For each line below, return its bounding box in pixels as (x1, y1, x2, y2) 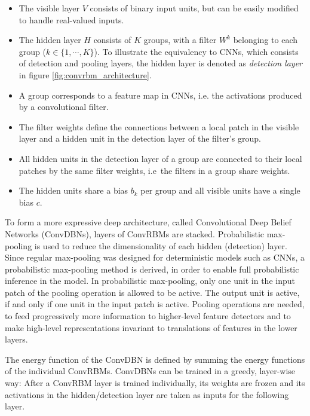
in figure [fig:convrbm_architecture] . (19, 68, 152, 81)
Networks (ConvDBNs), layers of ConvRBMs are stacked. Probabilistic (5, 227, 264, 240)
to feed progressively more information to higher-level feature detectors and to (5, 310, 291, 322)
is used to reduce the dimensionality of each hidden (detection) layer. (34, 239, 287, 252)
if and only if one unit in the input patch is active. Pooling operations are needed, (5, 298, 305, 310)
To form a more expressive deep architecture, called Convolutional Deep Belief (5, 216, 291, 228)
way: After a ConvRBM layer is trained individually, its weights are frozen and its (5, 377, 305, 389)
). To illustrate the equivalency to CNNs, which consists (94, 45, 299, 57)
